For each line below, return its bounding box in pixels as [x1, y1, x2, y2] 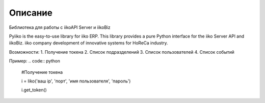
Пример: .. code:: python [9, 58, 60, 64]
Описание [9, 7, 53, 18]
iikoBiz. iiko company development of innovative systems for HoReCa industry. [9, 40, 168, 46]
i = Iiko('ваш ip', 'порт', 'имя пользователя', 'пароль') [21, 78, 131, 84]
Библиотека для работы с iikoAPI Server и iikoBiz [9, 24, 110, 30]
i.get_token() [21, 87, 47, 93]
